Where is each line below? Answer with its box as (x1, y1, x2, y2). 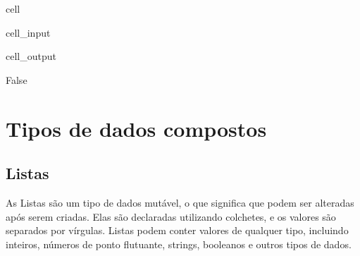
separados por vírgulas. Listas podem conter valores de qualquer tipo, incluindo (6, 223, 349, 238)
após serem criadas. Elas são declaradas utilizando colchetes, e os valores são (6, 209, 336, 224)
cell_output (6, 49, 56, 63)
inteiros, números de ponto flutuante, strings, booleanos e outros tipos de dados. (6, 236, 352, 251)
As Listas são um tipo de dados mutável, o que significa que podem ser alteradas (6, 195, 354, 209)
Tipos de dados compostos (6, 114, 267, 142)
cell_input (6, 25, 51, 39)
